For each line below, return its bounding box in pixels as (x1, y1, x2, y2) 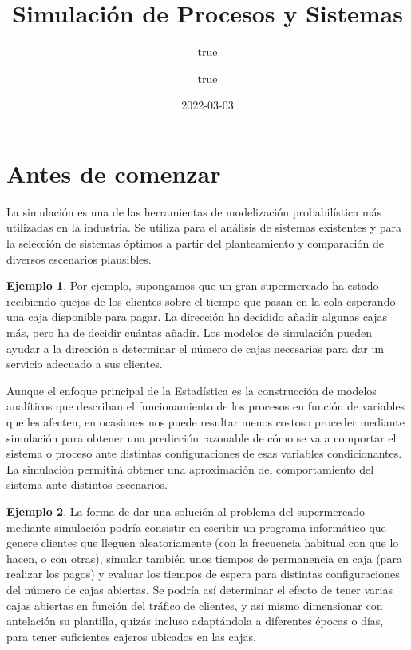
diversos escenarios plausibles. (6, 250, 152, 267)
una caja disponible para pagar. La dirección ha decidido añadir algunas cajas (6, 308, 388, 325)
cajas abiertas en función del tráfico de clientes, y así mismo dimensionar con (6, 596, 383, 613)
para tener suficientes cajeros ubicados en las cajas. (6, 628, 256, 644)
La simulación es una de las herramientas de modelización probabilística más (6, 203, 382, 220)
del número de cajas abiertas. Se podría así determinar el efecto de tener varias (6, 581, 393, 597)
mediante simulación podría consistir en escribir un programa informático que (6, 518, 386, 535)
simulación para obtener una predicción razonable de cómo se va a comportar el (6, 429, 397, 446)
